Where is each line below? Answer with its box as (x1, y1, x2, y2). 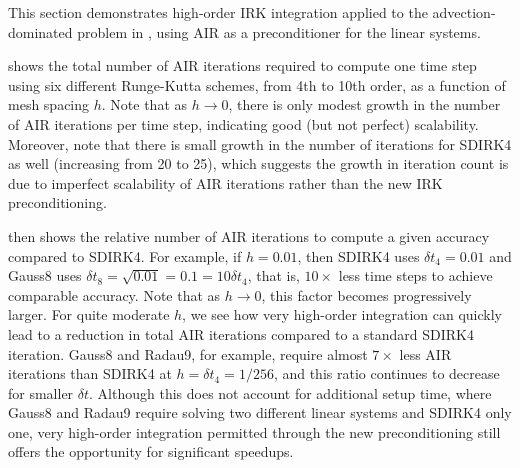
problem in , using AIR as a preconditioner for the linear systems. (77, 21, 481, 42)
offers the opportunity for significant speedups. (8, 441, 294, 462)
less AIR (399, 343, 452, 364)
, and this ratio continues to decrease (273, 363, 500, 384)
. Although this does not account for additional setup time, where (89, 382, 492, 403)
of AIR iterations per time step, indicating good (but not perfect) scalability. (8, 113, 479, 134)
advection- (432, 2, 496, 22)
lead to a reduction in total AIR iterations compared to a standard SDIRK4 (8, 323, 475, 344)
